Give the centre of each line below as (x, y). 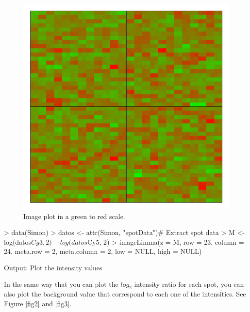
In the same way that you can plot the (61, 284)
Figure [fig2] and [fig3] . (38, 303)
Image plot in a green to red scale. (74, 216)
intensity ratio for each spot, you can (189, 284)
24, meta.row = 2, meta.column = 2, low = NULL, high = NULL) (103, 251)
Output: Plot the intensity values (53, 267)
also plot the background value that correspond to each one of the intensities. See (125, 294)
